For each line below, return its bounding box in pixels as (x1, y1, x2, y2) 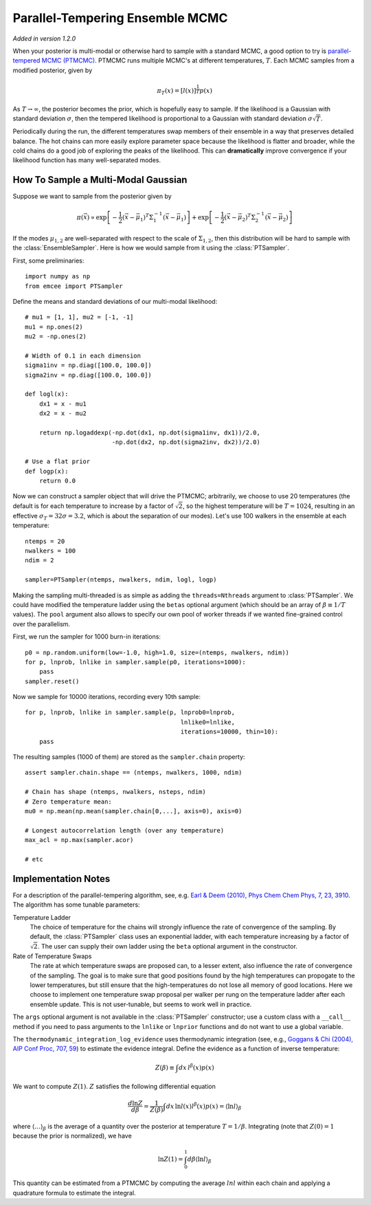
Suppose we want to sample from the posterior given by (12, 192, 172, 201)
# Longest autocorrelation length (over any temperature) (25, 826, 225, 834)
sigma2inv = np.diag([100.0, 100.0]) (25, 371, 153, 379)
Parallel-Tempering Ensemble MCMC (12, 10, 228, 25)
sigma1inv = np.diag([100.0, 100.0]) (25, 362, 153, 369)
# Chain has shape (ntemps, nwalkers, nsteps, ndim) (25, 788, 206, 796)
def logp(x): (25, 467, 69, 475)
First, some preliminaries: (12, 256, 85, 265)
